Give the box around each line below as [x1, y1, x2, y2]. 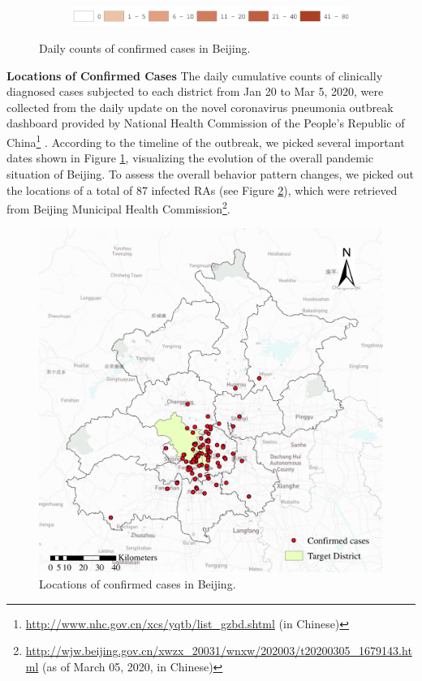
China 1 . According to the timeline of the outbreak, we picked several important [6, 131, 405, 150]
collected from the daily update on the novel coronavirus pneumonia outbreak [6, 98, 394, 115]
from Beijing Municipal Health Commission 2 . [6, 198, 230, 217]
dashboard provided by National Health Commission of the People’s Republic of [6, 114, 405, 131]
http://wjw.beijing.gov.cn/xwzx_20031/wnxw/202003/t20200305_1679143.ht [25, 642, 412, 659]
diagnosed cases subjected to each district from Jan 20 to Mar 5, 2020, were [6, 83, 384, 100]
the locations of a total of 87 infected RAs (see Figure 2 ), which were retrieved [6, 181, 398, 198]
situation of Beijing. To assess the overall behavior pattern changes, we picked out [6, 165, 415, 182]
